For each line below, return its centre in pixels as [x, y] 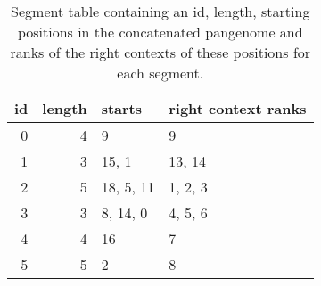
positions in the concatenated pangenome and [160, 32]
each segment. [160, 73]
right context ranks [238, 108]
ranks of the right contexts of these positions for [160, 52]
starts [122, 108]
